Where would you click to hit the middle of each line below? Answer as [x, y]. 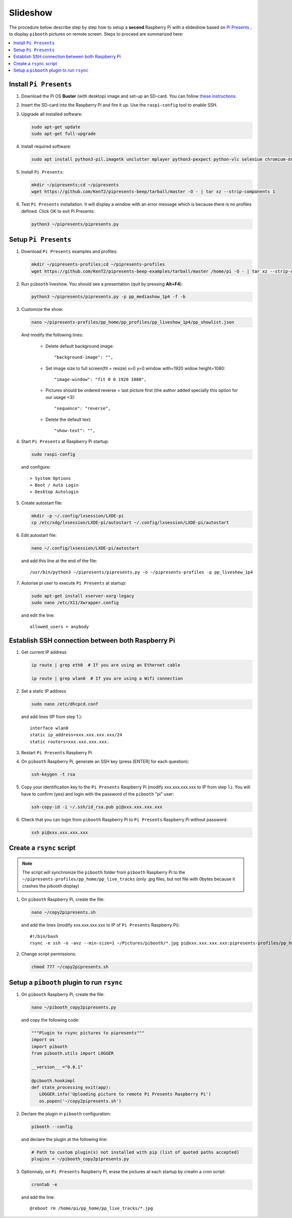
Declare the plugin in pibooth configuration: [66, 1114]
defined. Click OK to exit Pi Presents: [58, 211]
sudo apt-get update [56, 127]
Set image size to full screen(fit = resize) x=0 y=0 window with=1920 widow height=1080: [136, 368]
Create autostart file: [42, 503]
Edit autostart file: [39, 535]
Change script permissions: [49, 954]
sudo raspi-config [53, 455]
